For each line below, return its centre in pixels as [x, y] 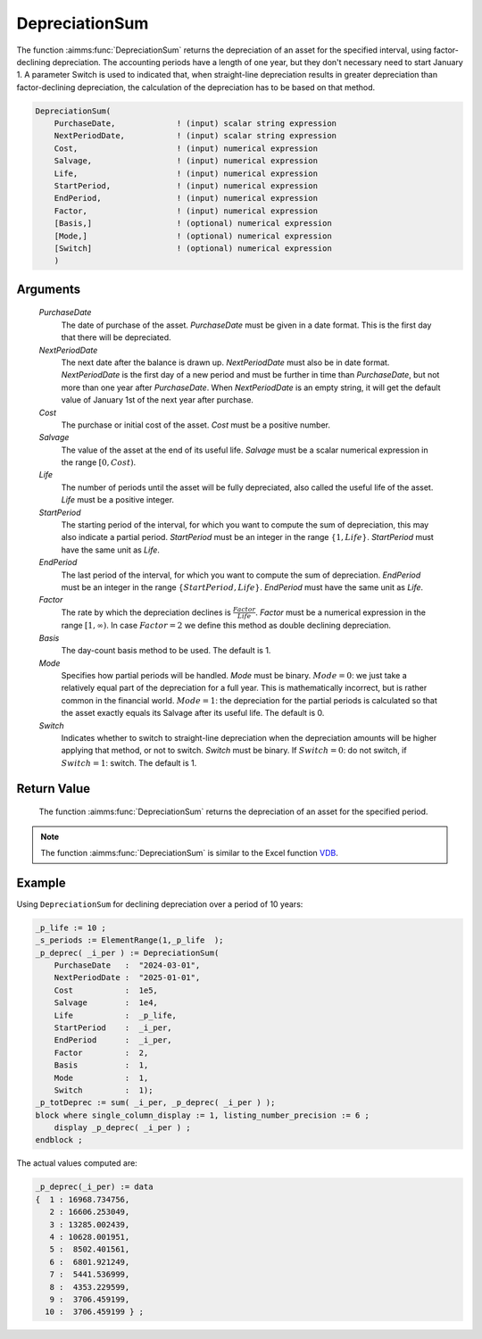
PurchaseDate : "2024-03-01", [127, 965]
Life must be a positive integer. [117, 500]
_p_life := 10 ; [71, 927]
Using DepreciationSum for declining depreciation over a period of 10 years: [160, 904]
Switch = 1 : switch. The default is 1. [129, 762]
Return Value [54, 789]
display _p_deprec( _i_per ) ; [122, 1128]
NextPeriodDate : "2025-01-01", [127, 978]
